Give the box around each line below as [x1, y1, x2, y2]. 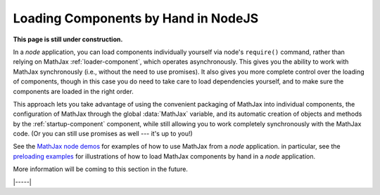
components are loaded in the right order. [13, 87, 134, 95]
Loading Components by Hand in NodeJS [13, 11, 259, 26]
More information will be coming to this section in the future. [13, 165, 188, 173]
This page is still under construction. [13, 35, 123, 43]
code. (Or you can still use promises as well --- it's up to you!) [13, 130, 193, 138]
